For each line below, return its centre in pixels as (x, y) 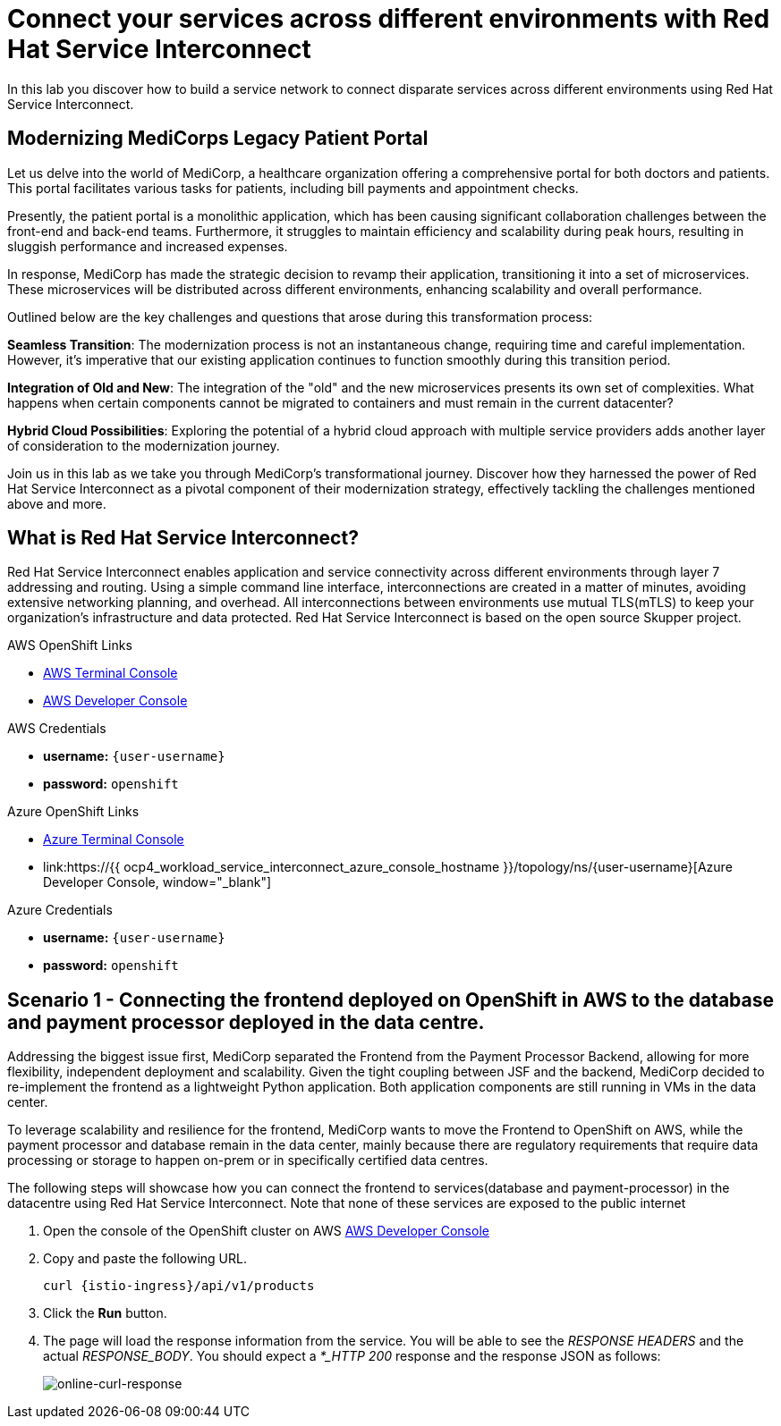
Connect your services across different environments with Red (389, 19)
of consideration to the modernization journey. (144, 445)
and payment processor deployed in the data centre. (246, 1022)
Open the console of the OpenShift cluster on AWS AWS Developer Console (266, 1231)
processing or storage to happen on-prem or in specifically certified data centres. (248, 1160)
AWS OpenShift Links (70, 645)
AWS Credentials (57, 729)
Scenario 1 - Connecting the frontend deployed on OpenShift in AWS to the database (390, 1000)
